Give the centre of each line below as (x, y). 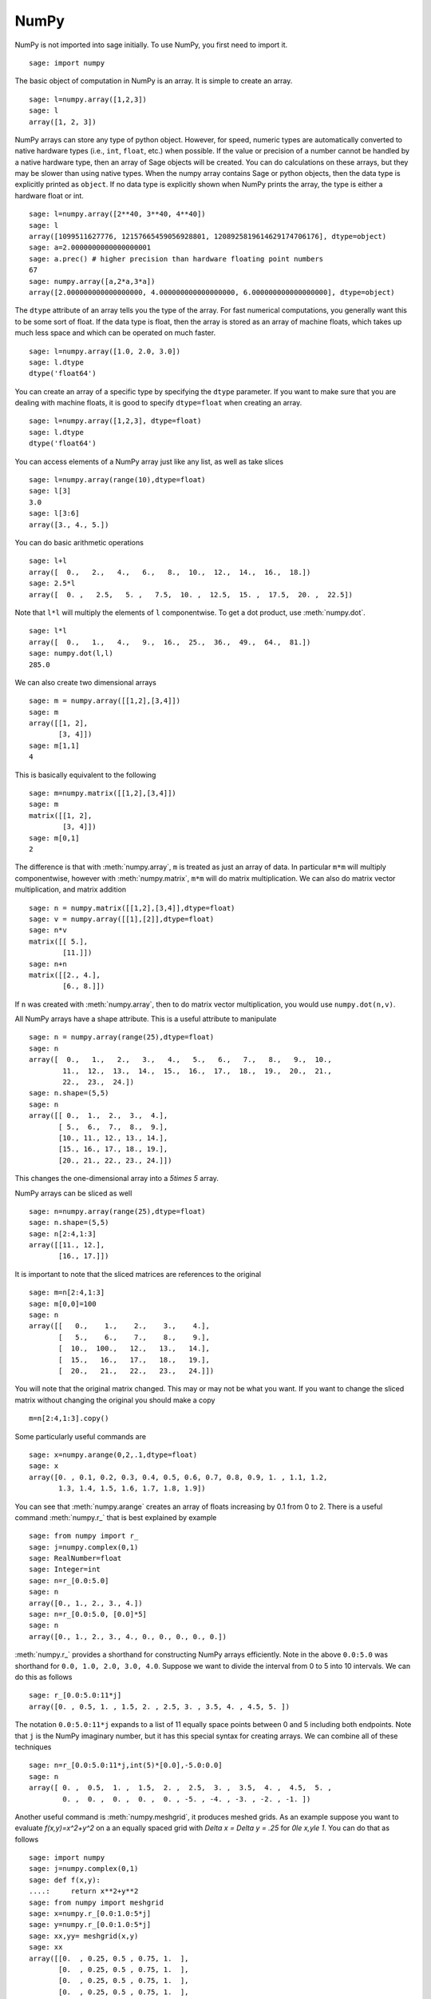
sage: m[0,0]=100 (63, 1304)
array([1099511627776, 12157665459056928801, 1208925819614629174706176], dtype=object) (208, 237)
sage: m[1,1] (54, 745)
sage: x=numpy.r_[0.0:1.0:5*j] (90, 1914)
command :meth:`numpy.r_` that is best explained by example (116, 1517)
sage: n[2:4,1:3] (63, 1234)
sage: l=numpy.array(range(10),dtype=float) (118, 480)
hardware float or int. (49, 195)
